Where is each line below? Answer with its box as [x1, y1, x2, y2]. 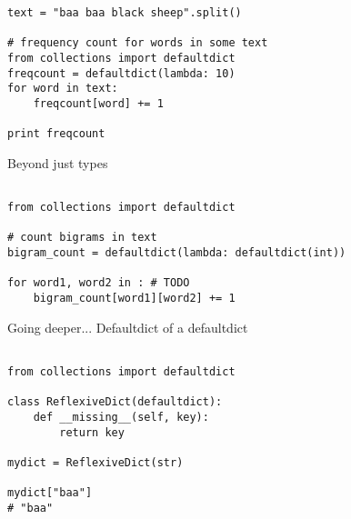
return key [59, 425, 125, 439]
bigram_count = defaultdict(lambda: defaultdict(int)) [7, 246, 346, 260]
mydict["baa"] [7, 486, 93, 500]
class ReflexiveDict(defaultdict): [7, 395, 223, 409]
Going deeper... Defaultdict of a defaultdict [7, 317, 248, 336]
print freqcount [7, 127, 105, 141]
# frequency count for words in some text [7, 36, 268, 50]
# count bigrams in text [7, 231, 157, 245]
